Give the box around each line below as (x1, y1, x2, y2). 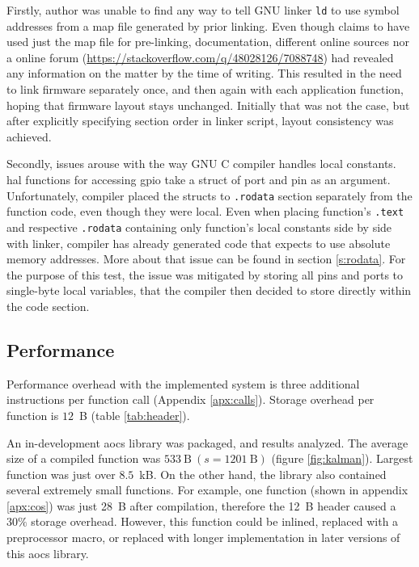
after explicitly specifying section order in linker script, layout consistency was (6, 112, 394, 129)
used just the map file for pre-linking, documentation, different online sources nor (6, 33, 409, 50)
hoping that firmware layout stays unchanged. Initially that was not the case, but (6, 96, 410, 113)
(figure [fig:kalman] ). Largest (271, 450, 413, 467)
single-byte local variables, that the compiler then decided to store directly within (6, 282, 412, 299)
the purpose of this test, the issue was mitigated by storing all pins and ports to (6, 266, 404, 283)
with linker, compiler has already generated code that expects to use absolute (6, 234, 391, 251)
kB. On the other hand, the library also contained (139, 465, 387, 482)
